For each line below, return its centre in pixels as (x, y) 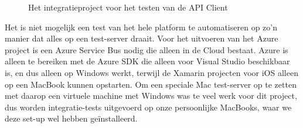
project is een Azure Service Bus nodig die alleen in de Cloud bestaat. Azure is (147, 49)
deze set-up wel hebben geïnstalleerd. (71, 118)
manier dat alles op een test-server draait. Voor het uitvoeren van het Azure (142, 38)
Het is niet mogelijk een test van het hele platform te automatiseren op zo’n (141, 27)
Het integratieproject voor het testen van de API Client (128, 7)
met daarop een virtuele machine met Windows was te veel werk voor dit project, (151, 96)
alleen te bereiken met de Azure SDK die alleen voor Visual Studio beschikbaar (147, 61)
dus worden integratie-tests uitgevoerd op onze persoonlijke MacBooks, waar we (148, 107)
